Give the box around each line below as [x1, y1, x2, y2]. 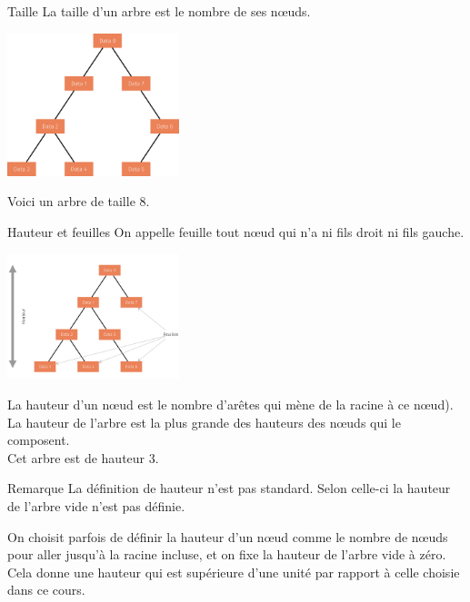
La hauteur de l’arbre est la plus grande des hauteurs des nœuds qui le [7, 412, 401, 431]
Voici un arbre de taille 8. [7, 192, 150, 211]
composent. [7, 430, 70, 449]
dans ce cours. [7, 580, 85, 599]
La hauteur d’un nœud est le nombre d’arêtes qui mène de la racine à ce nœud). [7, 395, 454, 414]
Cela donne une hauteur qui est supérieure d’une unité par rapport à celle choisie [7, 562, 460, 581]
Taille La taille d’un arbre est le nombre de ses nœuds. [7, 2, 311, 20]
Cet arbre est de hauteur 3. [7, 448, 159, 467]
